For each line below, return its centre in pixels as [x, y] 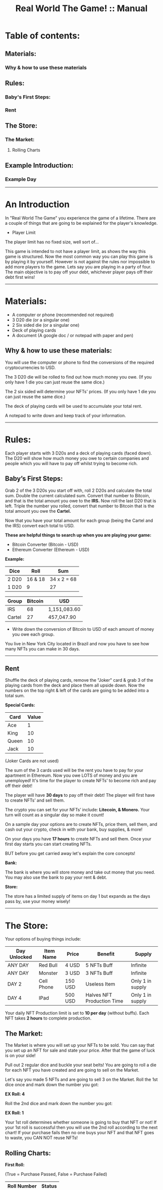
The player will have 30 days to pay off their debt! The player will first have [80, 795]
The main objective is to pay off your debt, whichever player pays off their [79, 272]
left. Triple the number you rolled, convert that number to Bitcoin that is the [80, 506]
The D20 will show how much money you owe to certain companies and [77, 458]
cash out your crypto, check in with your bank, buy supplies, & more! [74, 830]
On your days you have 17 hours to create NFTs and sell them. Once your [78, 839]
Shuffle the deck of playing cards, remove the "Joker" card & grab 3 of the [79, 680]
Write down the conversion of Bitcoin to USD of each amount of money [83, 629]
